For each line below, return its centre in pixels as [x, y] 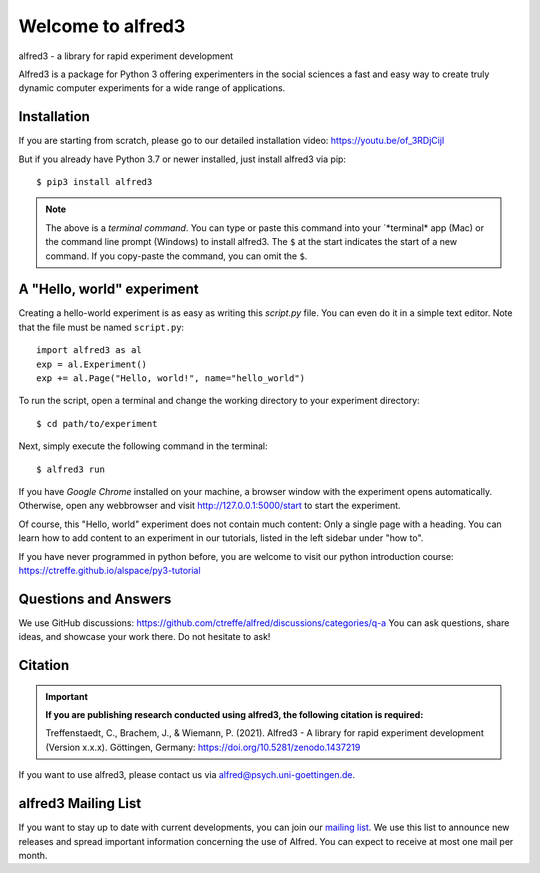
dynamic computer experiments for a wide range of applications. [152, 88]
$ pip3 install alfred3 [94, 182]
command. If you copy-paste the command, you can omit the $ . [176, 256]
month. [33, 855]
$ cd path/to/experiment [97, 423]
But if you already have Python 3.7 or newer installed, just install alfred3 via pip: [182, 159]
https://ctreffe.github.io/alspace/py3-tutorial [109, 570]
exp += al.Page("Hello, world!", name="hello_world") [170, 378]
